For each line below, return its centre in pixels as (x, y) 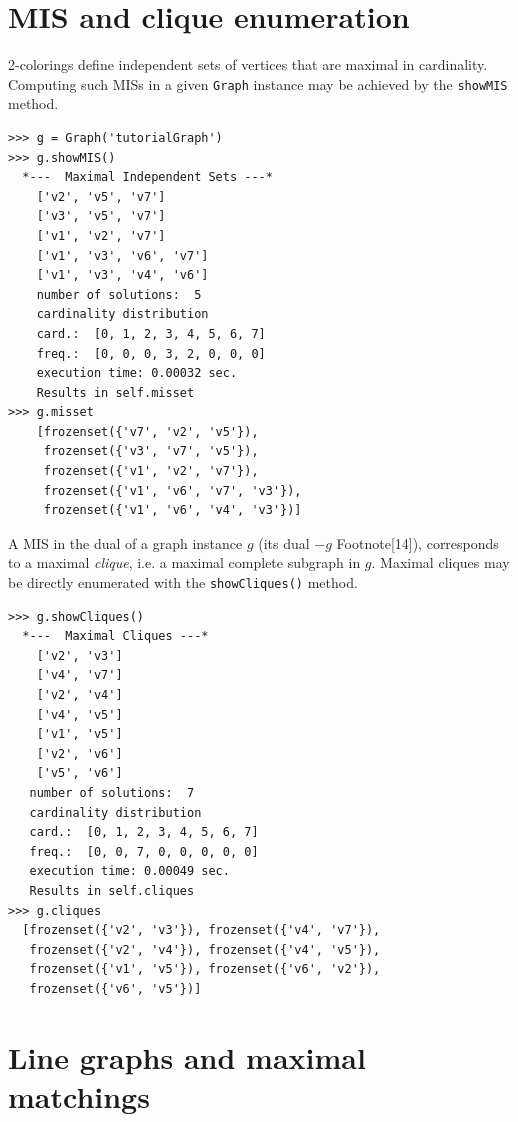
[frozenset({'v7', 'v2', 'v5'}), (147, 431)
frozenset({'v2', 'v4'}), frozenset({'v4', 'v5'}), (205, 949)
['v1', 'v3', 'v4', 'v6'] (122, 275)
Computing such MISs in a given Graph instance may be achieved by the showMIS (258, 83)
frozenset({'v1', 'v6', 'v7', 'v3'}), (172, 490)
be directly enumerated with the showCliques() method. (183, 582)
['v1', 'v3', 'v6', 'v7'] (122, 255)
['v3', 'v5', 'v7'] (101, 216)
